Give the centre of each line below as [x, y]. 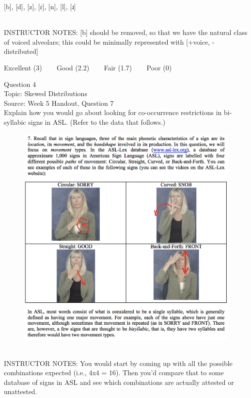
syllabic [15, 122]
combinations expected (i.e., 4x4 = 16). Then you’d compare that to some [114, 373]
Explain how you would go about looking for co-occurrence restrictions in [113, 112]
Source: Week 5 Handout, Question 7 [59, 103]
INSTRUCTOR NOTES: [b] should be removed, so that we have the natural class [126, 32]
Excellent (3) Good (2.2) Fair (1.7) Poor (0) [88, 67]
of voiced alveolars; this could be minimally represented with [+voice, [107, 41]
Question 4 [20, 84]
